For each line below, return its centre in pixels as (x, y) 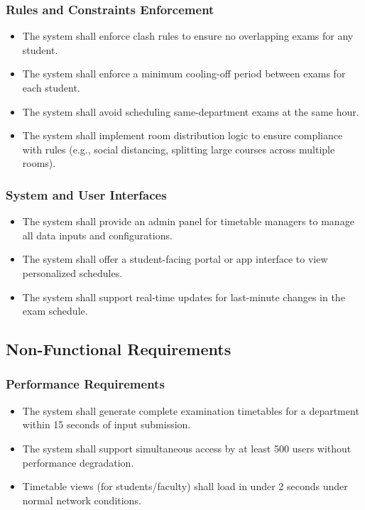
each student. (51, 87)
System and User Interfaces (86, 194)
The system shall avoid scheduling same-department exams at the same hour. (191, 111)
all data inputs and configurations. (97, 235)
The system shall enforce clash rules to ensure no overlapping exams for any (188, 36)
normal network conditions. (82, 500)
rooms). (39, 163)
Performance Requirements (85, 384)
